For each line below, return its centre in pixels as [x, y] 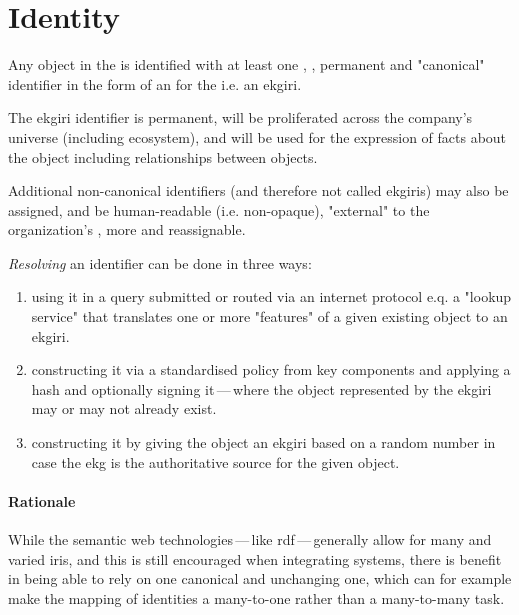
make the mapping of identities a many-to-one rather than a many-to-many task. [256, 597]
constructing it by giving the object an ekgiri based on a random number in [263, 442]
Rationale [42, 500]
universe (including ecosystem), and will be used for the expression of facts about [257, 136]
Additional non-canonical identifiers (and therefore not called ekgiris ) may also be [258, 190]
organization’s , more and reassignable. [127, 229]
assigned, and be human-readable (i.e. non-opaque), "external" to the [219, 209]
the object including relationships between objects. [163, 156]
